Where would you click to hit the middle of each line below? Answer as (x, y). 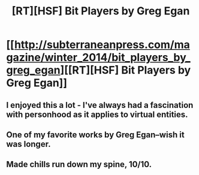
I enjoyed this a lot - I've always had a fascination (100, 105)
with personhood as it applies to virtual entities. (97, 114)
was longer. (28, 144)
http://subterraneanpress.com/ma (102, 45)
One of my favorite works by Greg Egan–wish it (95, 135)
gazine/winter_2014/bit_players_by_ (98, 58)
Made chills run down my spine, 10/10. (79, 165)
